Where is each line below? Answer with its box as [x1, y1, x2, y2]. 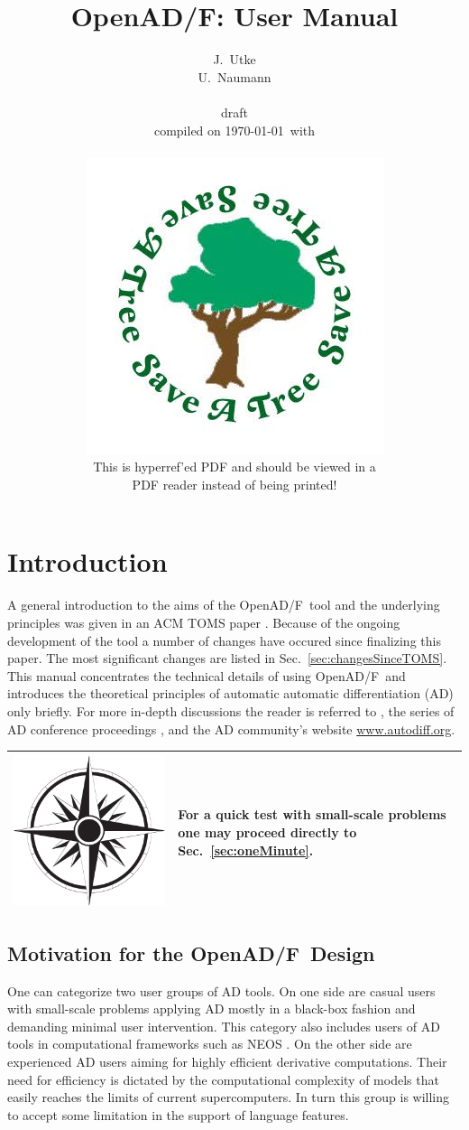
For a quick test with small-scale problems [178, 805, 446, 824]
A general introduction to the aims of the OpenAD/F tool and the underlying [7, 595, 440, 614]
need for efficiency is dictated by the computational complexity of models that [7, 1069, 439, 1088]
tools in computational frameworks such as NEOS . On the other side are [7, 1034, 412, 1053]
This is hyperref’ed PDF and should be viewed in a [93, 457, 376, 476]
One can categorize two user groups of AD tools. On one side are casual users [7, 981, 436, 1000]
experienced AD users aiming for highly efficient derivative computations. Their [7, 1051, 447, 1070]
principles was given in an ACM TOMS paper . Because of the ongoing [7, 613, 400, 631]
